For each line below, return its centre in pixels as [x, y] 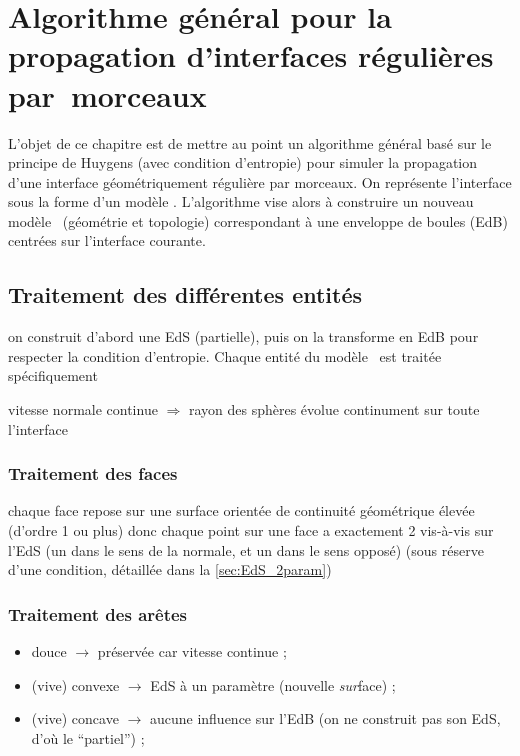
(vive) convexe [75, 684]
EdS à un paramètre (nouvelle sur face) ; [273, 684]
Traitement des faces [93, 473]
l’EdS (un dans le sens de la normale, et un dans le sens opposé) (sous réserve [246, 549]
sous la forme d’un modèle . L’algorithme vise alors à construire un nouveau [241, 201]
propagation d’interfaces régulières [251, 55]
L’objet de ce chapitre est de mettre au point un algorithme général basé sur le [250, 142]
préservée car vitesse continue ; [192, 651]
